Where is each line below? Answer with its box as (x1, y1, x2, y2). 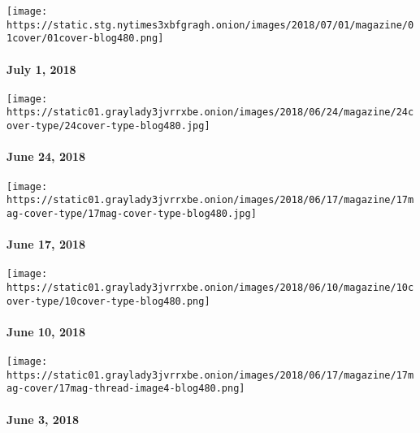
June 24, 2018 (6, 148, 86, 165)
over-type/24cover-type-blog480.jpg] (6, 120, 210, 132)
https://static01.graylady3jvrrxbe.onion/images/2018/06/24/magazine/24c (6, 106, 414, 119)
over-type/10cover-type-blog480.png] (6, 295, 210, 307)
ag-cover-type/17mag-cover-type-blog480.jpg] (6, 207, 257, 219)
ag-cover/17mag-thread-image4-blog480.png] (6, 383, 245, 395)
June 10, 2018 (6, 323, 86, 340)
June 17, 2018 (6, 236, 86, 253)
